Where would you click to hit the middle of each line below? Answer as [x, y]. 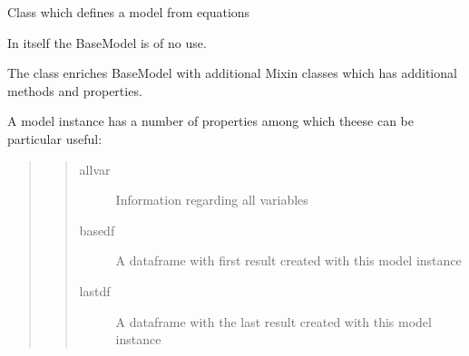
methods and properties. [75, 90]
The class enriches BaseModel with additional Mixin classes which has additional [232, 73]
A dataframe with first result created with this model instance [288, 260]
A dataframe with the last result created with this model [274, 321]
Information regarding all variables [212, 200]
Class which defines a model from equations [129, 12]
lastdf [95, 290]
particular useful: [55, 138]
